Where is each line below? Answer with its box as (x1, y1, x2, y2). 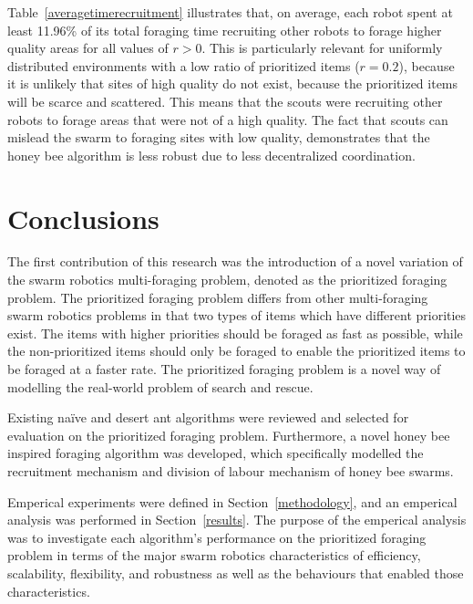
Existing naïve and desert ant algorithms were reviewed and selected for (7, 408, 409, 427)
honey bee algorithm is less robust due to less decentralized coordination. (7, 145, 416, 164)
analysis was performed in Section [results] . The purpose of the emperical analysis (7, 510, 467, 529)
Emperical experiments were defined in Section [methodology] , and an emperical (7, 492, 458, 511)
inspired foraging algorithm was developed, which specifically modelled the (7, 443, 424, 463)
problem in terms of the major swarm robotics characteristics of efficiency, (7, 546, 421, 565)
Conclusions (7, 199, 159, 236)
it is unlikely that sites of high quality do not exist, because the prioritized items (7, 74, 458, 93)
